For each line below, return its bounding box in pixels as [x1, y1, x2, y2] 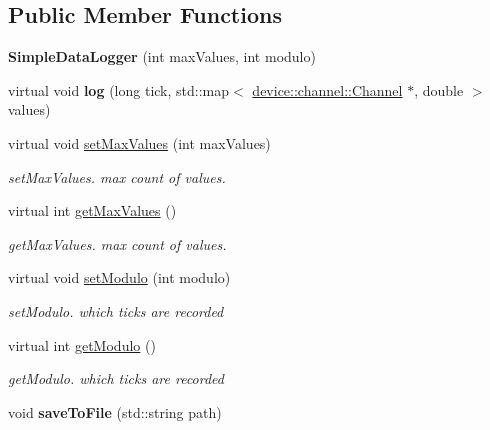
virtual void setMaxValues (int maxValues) [8, 132, 271, 153]
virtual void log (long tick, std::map [8, 79, 230, 100]
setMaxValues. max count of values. [8, 166, 226, 187]
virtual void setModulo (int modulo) [8, 267, 231, 288]
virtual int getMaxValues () [8, 200, 177, 221]
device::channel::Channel [252, 79, 403, 100]
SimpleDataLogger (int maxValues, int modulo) [8, 46, 316, 67]
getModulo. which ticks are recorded [8, 368, 224, 389]
